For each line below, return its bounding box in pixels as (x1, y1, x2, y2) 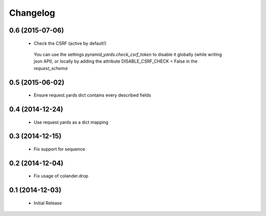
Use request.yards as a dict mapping (33, 119, 108, 125)
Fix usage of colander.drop (33, 173, 89, 179)
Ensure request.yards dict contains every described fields (33, 92, 151, 98)
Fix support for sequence (33, 146, 85, 152)
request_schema (33, 65, 67, 71)
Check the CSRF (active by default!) (33, 40, 107, 46)
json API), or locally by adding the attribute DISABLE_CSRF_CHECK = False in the (33, 58, 198, 64)
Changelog (9, 7, 55, 18)
